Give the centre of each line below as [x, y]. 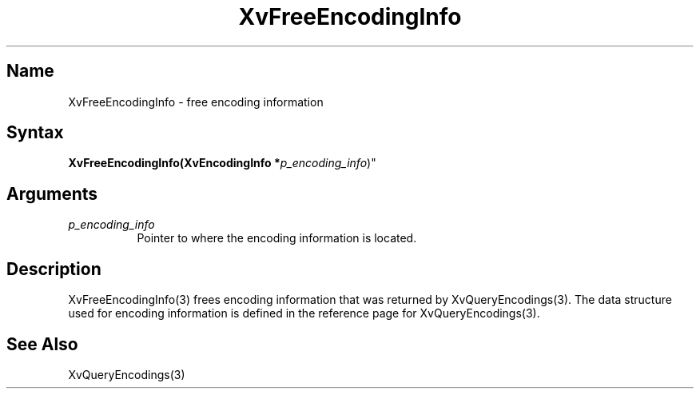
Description [54, 269]
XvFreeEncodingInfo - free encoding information [196, 102]
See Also [42, 344]
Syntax [35, 133]
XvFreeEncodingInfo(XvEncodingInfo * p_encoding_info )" [222, 163]
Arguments [52, 194]
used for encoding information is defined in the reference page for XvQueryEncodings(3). [304, 313]
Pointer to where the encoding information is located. [277, 238]
